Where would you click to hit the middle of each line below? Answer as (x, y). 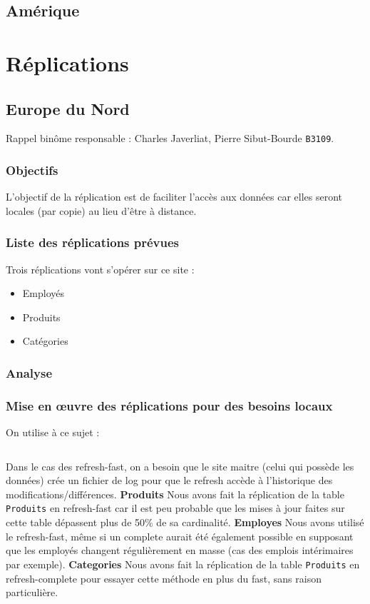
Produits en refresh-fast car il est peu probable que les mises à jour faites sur (175, 508)
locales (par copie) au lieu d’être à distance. (101, 210)
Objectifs (32, 170)
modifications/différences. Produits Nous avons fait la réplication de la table (175, 494)
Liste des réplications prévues (93, 242)
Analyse (29, 372)
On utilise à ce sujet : (53, 432)
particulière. (32, 592)
